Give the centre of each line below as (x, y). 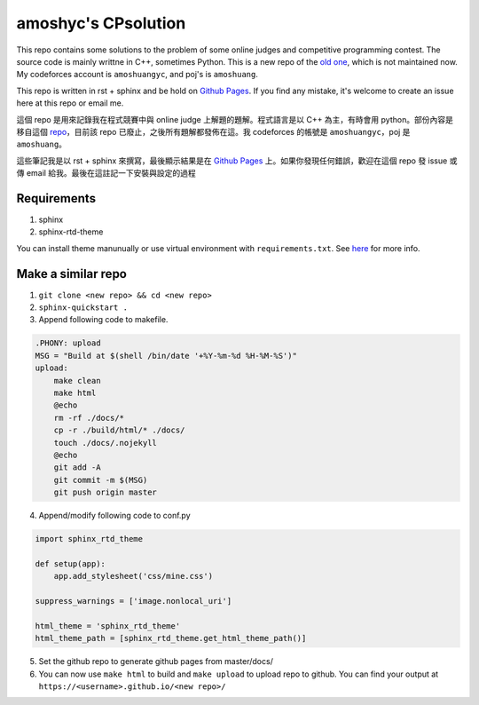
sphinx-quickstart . (83, 308)
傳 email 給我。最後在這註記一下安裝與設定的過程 (106, 173)
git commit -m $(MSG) (101, 480)
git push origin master (105, 492)
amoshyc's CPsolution (101, 23)
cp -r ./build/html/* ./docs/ (119, 430)
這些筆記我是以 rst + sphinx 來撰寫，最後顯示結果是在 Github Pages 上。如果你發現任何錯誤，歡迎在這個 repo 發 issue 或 (237, 161)
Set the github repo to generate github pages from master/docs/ (156, 661)
